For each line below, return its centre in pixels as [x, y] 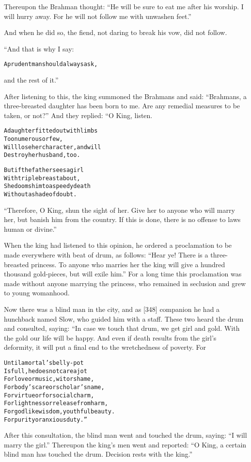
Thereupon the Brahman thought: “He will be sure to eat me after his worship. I [124, 6]
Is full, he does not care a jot [46, 371]
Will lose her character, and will [53, 147]
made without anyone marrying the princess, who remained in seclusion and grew [125, 283]
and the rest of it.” [31, 80]
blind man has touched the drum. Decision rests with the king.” [98, 454]
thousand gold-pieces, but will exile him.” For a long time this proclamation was [123, 274]
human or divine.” [30, 229]
